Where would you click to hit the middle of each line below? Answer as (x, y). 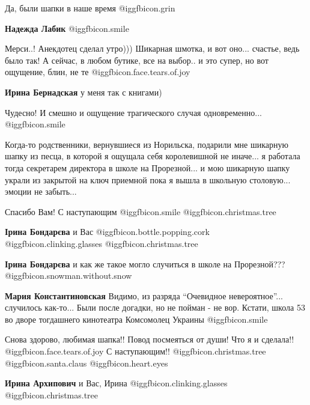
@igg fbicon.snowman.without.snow (68, 276)
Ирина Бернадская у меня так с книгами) (84, 92)
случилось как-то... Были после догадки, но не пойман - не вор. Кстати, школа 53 (155, 307)
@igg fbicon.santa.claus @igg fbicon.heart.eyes (87, 363)
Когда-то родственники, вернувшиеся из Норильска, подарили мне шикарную (147, 144)
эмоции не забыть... (41, 191)
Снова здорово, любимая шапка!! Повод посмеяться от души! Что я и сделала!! (150, 339)
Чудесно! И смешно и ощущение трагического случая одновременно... (133, 112)
